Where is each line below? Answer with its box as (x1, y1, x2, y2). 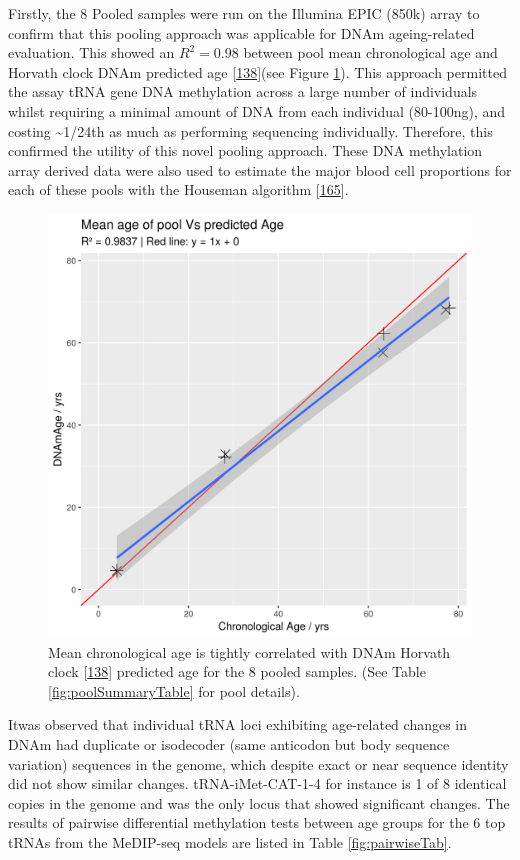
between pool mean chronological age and (243, 42, 498, 63)
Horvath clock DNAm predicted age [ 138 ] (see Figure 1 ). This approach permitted (8, 61, 507, 82)
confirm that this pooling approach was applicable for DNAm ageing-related (8, 22, 475, 43)
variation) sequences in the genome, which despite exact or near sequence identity (8, 753, 509, 774)
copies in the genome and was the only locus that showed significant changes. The (8, 792, 510, 813)
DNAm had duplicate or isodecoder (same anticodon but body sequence (8, 733, 450, 754)
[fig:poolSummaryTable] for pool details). (48, 680, 300, 701)
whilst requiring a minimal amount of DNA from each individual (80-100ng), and (8, 100, 506, 121)
